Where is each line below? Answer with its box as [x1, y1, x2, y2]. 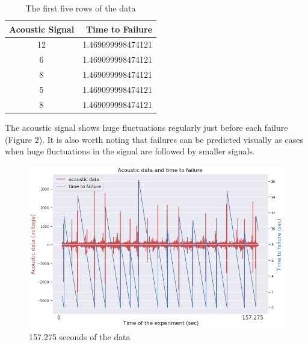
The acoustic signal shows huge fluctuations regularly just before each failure [5, 121, 288, 133]
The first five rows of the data [25, 2, 136, 14]
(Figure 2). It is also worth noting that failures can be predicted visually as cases [5, 133, 303, 145]
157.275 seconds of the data [29, 330, 131, 343]
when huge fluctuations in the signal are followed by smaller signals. [5, 145, 255, 157]
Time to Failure [86, 22, 153, 35]
